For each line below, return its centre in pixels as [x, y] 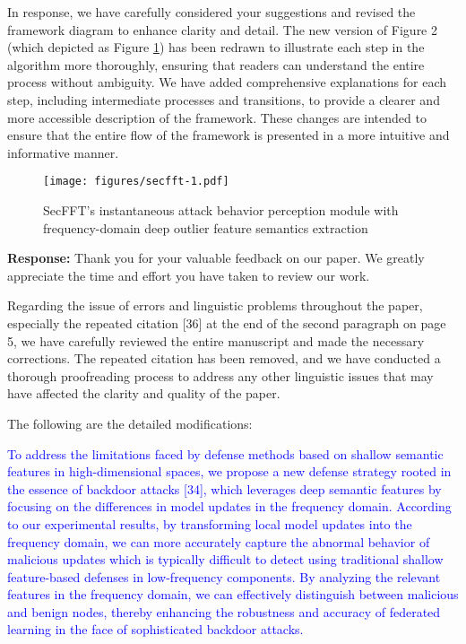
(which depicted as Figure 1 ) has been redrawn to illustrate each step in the [216, 47]
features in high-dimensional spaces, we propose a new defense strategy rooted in [229, 471]
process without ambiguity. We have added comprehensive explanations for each [227, 82]
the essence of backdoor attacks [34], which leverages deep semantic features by [224, 488]
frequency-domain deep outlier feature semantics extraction [206, 227]
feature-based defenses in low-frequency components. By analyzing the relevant [224, 576]
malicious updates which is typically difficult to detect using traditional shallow [225, 559]
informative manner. [63, 152]
